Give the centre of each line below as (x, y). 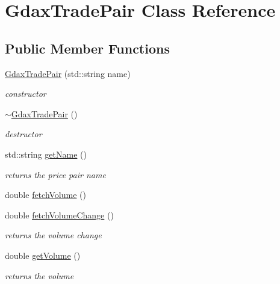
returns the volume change (53, 235)
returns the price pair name (55, 174)
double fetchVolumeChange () (59, 215)
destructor (23, 134)
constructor (26, 94)
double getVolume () (43, 255)
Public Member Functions (87, 48)
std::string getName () (46, 154)
